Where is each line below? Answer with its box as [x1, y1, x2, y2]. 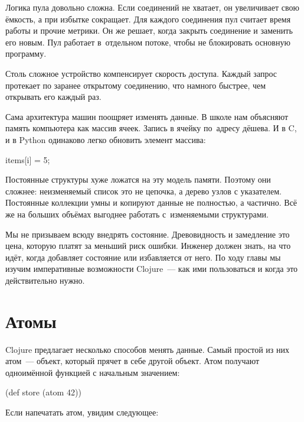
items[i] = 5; [5, 153, 50, 165]
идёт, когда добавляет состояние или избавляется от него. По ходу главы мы [5, 251, 281, 263]
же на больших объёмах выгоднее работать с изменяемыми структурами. [5, 207, 269, 220]
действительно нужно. [5, 274, 85, 286]
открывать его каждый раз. [5, 90, 102, 103]
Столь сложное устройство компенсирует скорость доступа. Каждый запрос [5, 67, 277, 79]
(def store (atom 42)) [5, 386, 81, 398]
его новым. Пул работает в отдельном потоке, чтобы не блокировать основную [5, 35, 290, 48]
